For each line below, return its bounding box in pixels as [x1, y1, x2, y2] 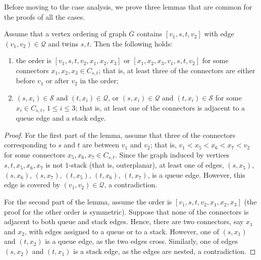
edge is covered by [4, 179, 60, 190]
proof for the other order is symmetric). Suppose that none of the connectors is [4, 206, 249, 217]
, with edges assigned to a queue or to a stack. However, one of [24, 226, 219, 236]
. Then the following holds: [89, 38, 173, 48]
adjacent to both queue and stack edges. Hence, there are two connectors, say [4, 216, 244, 227]
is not [45, 160, 63, 170]
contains [136, 28, 163, 39]
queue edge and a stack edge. [16, 113, 106, 123]
